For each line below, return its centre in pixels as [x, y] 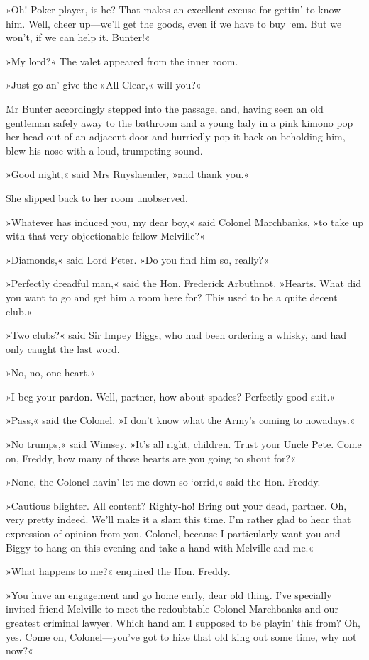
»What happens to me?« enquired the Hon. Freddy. [118, 571]
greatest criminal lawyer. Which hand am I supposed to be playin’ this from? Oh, [183, 622]
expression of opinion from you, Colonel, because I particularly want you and [173, 533]
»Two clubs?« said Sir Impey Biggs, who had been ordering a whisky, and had [176, 335]
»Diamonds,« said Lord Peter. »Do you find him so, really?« [137, 259]
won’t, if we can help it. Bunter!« [78, 37]
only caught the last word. [63, 348]
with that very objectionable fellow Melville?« [105, 236]
